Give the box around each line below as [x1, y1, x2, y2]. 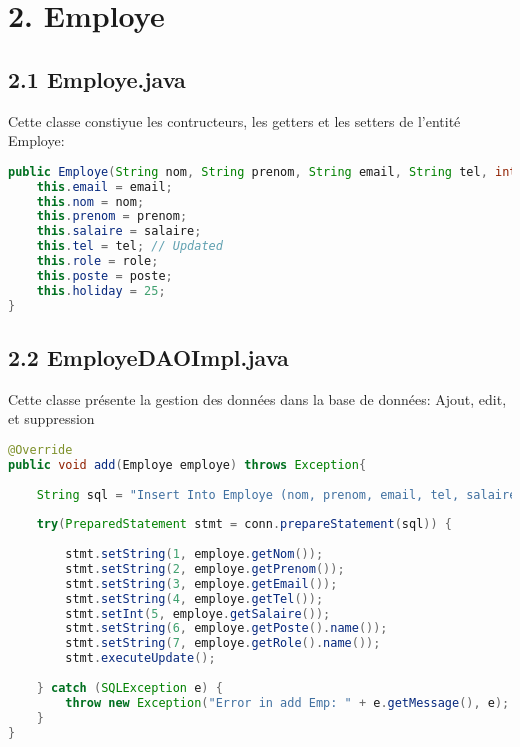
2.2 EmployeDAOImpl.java [8, 341, 289, 372]
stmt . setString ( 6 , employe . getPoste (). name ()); [65, 621, 388, 636]
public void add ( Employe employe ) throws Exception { [8, 457, 367, 472]
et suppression [8, 408, 95, 429]
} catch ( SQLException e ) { [36, 680, 223, 695]
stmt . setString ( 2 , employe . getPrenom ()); [65, 561, 345, 576]
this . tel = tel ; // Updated [36, 239, 223, 254]
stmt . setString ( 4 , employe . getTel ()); [65, 591, 324, 606]
